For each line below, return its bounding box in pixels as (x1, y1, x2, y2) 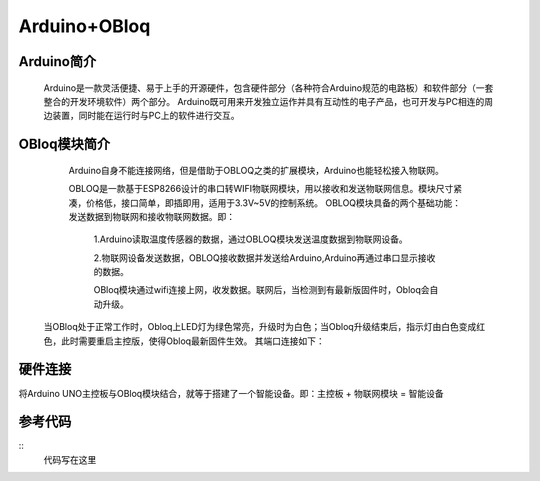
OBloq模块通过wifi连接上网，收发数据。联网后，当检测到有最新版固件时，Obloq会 (93, 284, 430, 296)
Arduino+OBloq (18, 15, 151, 37)
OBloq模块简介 (18, 136, 110, 153)
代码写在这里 (43, 453, 97, 465)
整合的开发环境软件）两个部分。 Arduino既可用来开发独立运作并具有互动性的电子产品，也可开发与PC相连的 (43, 95, 485, 107)
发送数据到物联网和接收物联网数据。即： (68, 210, 235, 222)
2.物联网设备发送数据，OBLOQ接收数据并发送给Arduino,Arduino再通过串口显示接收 (93, 251, 436, 264)
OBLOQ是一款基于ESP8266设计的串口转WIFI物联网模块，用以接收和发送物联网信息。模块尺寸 (68, 183, 454, 195)
